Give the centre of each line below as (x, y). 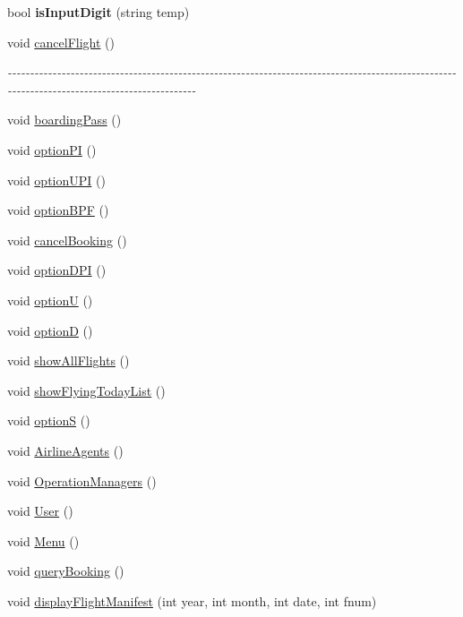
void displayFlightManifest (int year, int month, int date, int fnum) (192, 600)
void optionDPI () (57, 270)
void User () (40, 511)
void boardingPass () (64, 120)
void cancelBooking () (67, 240)
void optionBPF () (58, 210)
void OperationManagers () (82, 480)
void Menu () (43, 540)
